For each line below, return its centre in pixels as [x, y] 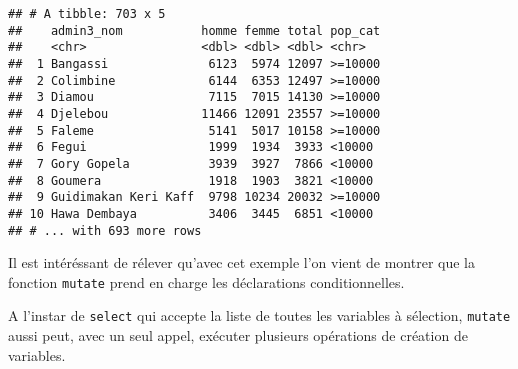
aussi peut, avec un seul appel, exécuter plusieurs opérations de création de [238, 335]
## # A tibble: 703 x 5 [87, 14]
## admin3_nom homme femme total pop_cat [194, 30]
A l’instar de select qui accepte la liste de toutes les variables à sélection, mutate [259, 315]
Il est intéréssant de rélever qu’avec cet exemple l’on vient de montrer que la [242, 262]
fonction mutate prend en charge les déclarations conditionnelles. [206, 281]
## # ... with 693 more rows [105, 230]
